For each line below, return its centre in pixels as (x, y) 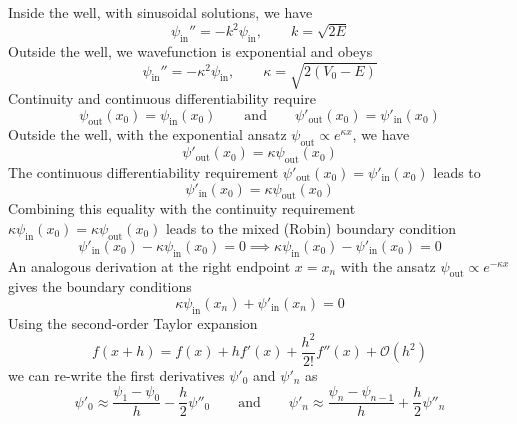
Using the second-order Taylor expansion (133, 322)
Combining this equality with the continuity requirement (182, 208)
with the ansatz (388, 265)
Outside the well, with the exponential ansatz (147, 134)
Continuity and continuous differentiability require (162, 98)
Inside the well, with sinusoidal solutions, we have (160, 12)
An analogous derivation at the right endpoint (149, 265)
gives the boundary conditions (100, 286)
